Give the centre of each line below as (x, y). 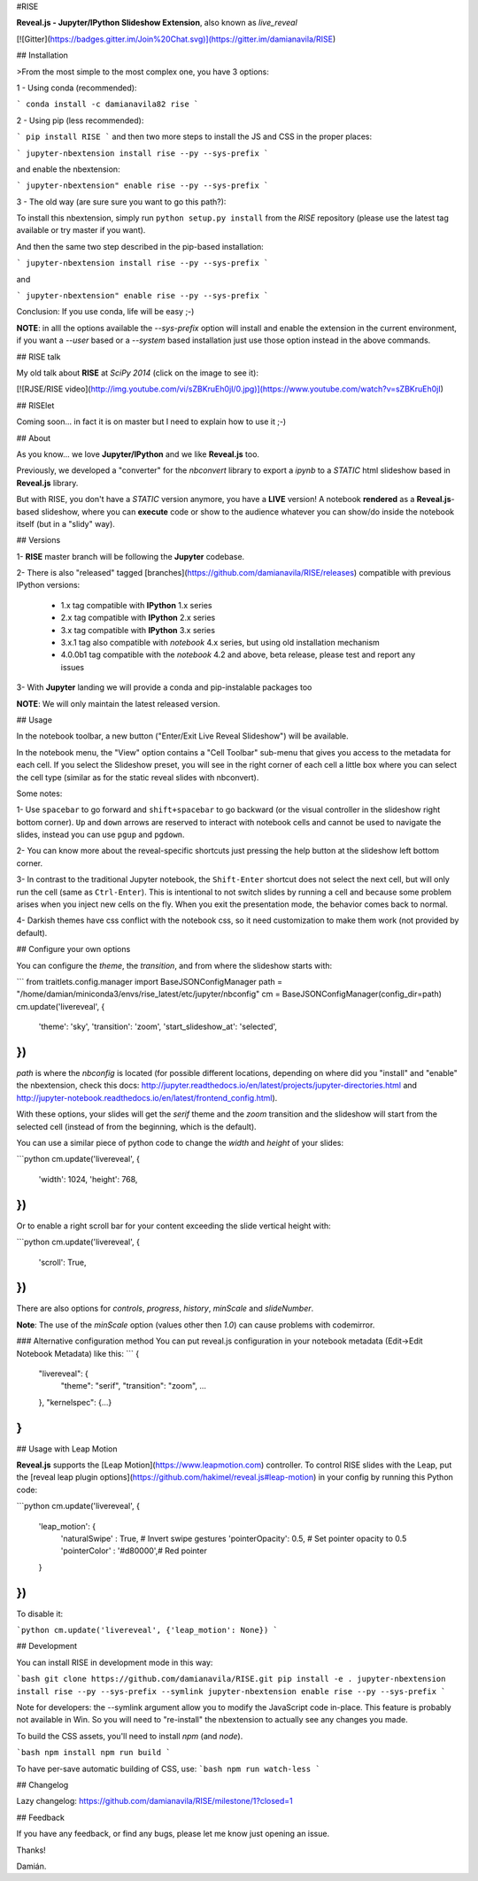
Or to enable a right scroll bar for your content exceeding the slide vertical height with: (173, 1226)
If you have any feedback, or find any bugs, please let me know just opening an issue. (173, 1834)
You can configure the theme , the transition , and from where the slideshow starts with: (174, 965)
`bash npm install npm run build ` (94, 1753)
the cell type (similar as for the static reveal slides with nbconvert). (138, 777)
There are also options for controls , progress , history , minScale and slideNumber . (165, 1308)
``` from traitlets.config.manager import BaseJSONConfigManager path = (150, 982)
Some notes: (39, 793)
